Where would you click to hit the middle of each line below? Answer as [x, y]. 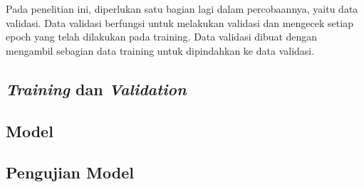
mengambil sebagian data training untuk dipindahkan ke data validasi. [160, 50]
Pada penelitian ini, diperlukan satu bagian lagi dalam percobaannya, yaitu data [182, 9]
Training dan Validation [96, 89]
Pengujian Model [70, 172]
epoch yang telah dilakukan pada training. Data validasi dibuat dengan [162, 37]
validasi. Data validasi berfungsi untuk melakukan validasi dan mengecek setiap [180, 22]
